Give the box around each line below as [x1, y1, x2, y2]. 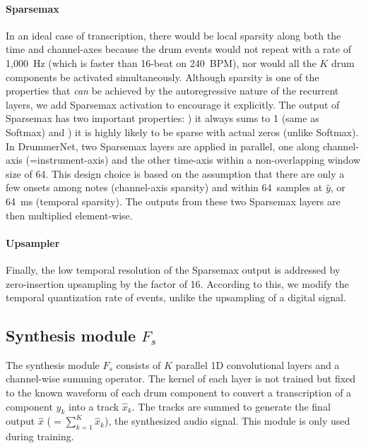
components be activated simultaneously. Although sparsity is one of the [6, 69, 319, 84]
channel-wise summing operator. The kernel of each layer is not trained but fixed [6, 371, 356, 386]
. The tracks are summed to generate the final [131, 399, 331, 413]
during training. [6, 429, 74, 444]
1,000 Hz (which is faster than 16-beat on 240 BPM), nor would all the [6, 55, 317, 70]
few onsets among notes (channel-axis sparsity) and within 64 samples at [6, 180, 323, 195]
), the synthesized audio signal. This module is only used [105, 413, 350, 428]
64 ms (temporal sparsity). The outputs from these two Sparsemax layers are [6, 193, 341, 208]
